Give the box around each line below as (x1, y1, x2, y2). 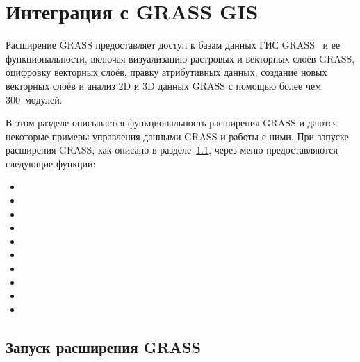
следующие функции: (6, 156, 96, 170)
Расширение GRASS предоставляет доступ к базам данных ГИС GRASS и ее (6, 38, 341, 52)
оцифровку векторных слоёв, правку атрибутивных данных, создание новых (6, 65, 327, 79)
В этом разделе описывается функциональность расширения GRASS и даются (6, 115, 338, 130)
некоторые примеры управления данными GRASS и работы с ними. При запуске (6, 129, 349, 143)
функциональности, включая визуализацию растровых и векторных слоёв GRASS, (6, 51, 355, 65)
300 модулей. (6, 92, 63, 106)
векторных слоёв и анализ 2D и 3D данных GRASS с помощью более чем (6, 78, 322, 92)
